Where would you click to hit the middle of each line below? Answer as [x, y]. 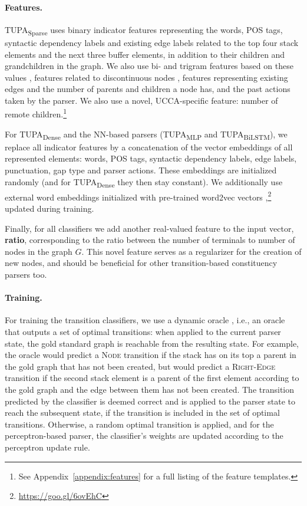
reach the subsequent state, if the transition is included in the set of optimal [142, 413]
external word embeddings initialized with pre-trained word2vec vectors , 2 [138, 196]
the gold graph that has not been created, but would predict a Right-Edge [140, 366]
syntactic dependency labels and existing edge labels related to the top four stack [152, 42]
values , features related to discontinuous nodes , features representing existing [146, 77]
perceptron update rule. [47, 447]
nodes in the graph [39, 251]
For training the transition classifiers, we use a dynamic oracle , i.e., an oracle [145, 320]
